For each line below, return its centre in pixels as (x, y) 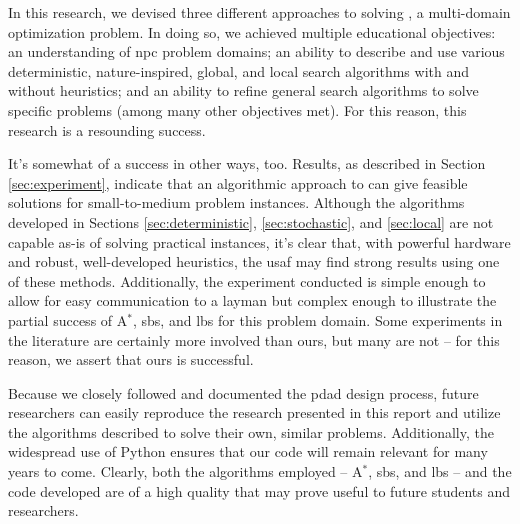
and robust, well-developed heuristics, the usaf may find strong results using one (254, 261)
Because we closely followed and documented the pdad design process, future (243, 392)
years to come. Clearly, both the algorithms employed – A (185, 471)
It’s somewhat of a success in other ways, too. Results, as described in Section (247, 163)
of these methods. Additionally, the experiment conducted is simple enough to (247, 280)
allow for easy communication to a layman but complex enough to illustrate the (252, 300)
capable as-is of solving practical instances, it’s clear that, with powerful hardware (259, 241)
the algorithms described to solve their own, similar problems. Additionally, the (251, 431)
